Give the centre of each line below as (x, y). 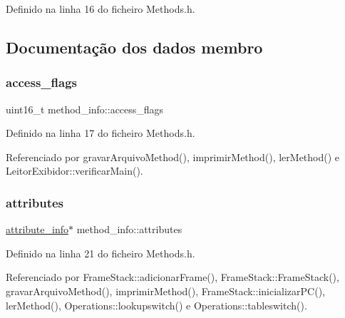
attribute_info (37, 229)
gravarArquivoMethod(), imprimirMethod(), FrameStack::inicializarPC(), (165, 291)
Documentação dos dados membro (134, 47)
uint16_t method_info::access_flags (85, 109)
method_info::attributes (129, 229)
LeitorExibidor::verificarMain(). (74, 171)
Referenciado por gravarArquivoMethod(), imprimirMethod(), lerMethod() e (173, 157)
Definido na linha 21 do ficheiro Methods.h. (101, 253)
